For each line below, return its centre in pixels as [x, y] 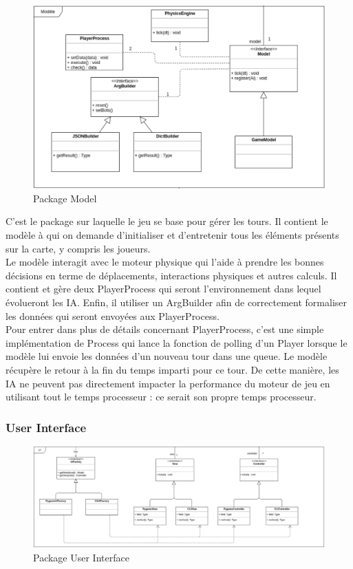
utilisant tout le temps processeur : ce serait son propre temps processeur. [161, 397]
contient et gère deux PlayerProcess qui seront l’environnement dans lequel [163, 289]
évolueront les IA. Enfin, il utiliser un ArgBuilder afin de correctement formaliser [176, 302]
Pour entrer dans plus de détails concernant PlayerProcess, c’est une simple [165, 329]
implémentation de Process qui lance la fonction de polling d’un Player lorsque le [176, 342]
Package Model [65, 198]
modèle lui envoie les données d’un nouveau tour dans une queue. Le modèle [167, 356]
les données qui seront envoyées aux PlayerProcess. [113, 315]
